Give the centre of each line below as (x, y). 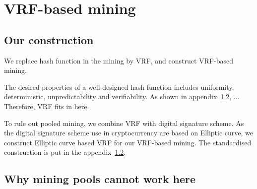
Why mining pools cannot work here (100, 179)
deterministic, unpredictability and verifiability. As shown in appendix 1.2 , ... (122, 96)
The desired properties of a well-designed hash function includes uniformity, (119, 87)
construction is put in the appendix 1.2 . (65, 152)
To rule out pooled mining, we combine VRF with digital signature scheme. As (124, 123)
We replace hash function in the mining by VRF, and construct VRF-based (119, 60)
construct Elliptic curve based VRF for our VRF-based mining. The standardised (128, 142)
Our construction (49, 39)
